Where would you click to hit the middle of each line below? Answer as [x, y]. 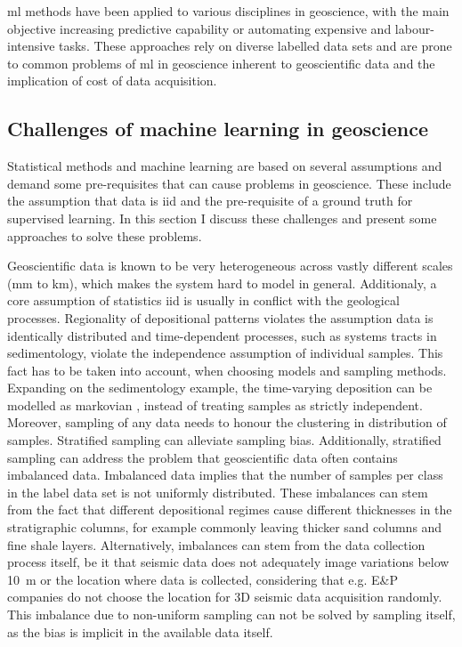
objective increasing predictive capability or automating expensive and [199, 28]
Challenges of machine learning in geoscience [218, 129]
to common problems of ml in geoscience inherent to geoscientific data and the [221, 63]
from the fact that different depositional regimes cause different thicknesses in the [230, 510]
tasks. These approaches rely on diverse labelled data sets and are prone [255, 46]
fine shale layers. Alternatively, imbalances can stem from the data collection [216, 544]
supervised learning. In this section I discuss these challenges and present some [222, 218]
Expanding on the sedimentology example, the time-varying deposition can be [220, 388]
